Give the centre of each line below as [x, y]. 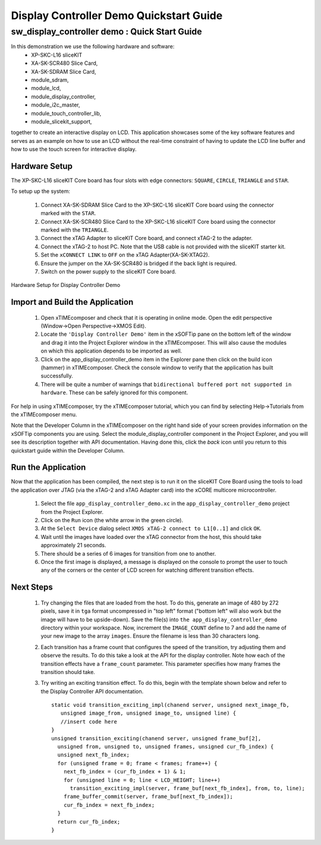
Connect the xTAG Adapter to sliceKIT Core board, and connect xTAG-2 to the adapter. [147, 238]
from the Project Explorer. [72, 512]
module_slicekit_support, [62, 121]
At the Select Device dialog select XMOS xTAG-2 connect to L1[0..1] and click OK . [151, 528]
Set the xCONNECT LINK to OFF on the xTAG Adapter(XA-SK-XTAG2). [125, 255]
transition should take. [68, 672]
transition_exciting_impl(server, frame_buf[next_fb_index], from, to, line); [188, 788]
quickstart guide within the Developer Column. [68, 450]
